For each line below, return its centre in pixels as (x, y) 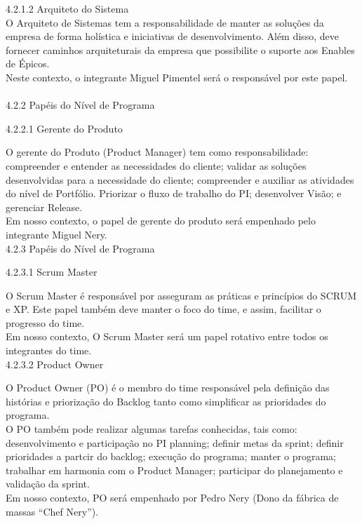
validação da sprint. (48, 484)
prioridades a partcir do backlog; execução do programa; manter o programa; (171, 456)
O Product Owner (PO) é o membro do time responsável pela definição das (168, 388)
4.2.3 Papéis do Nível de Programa (80, 248)
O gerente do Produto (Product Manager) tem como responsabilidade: (157, 152)
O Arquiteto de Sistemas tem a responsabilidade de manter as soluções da (165, 22)
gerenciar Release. (44, 207)
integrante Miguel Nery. (56, 234)
